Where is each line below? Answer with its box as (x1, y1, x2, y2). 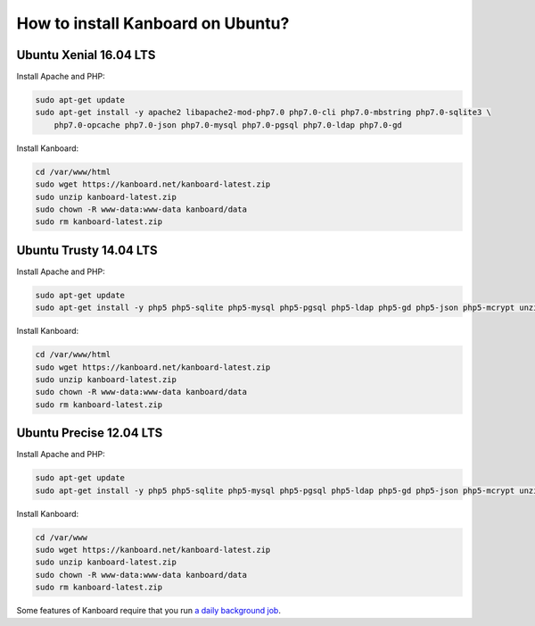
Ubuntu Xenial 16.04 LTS (16, 47, 156, 63)
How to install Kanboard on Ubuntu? (16, 13, 290, 33)
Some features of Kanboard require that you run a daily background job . (16, 605, 281, 616)
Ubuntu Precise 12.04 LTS (16, 425, 163, 441)
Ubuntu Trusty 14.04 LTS (16, 242, 158, 258)
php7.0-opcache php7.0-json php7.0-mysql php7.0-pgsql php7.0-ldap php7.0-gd (53, 120, 403, 129)
